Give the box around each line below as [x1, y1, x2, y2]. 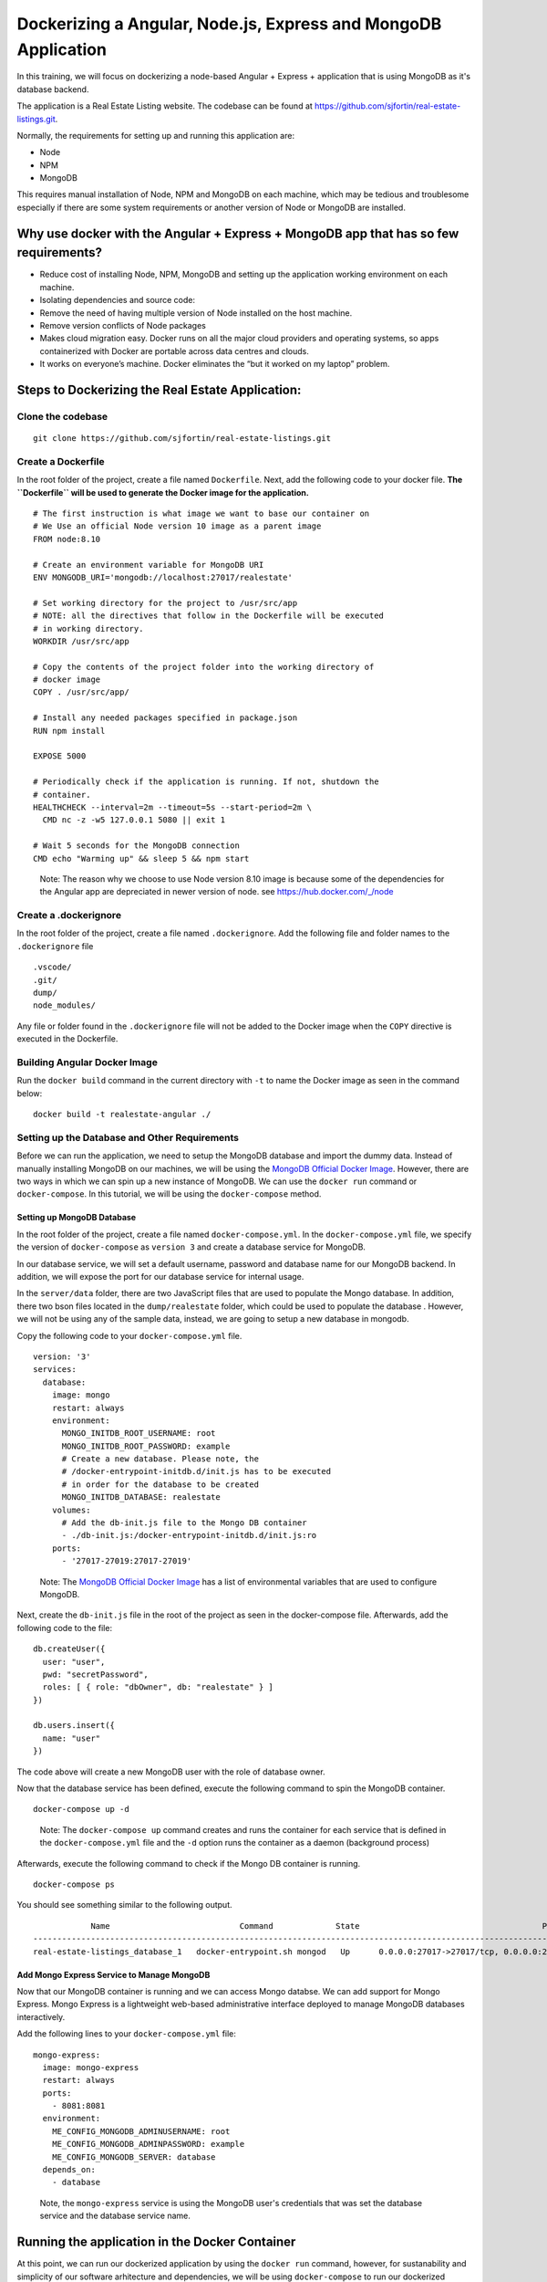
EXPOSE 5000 [33, 751, 87, 761]
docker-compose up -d [33, 1804, 129, 1815]
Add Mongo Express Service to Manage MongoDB [16, 1969, 211, 1980]
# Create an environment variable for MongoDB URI [33, 560, 264, 570]
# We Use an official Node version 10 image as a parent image [33, 521, 322, 531]
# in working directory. [33, 623, 144, 633]
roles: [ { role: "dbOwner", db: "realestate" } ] [42, 1682, 273, 1692]
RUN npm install [33, 726, 106, 736]
